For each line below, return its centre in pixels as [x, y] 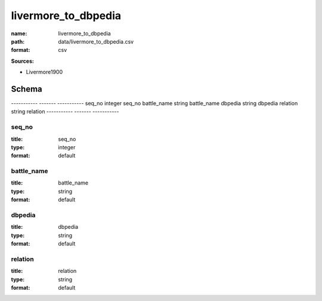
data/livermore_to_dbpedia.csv [96, 41]
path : [18, 41]
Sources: [22, 61]
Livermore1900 [44, 72]
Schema [27, 89]
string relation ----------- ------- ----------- [65, 112]
